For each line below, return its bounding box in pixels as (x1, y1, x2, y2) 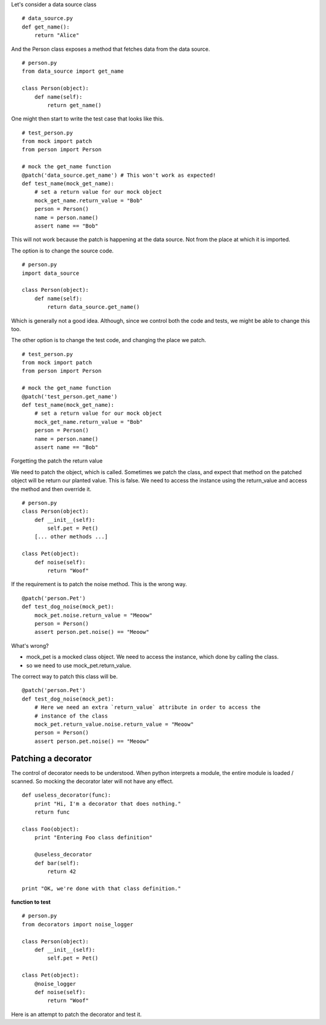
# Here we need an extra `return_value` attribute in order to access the (34, 704, 261, 711)
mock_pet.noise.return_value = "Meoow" (34, 611, 153, 619)
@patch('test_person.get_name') (22, 393, 118, 400)
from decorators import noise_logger (22, 921, 134, 928)
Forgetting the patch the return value (11, 457, 103, 464)
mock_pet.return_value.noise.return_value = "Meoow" (34, 720, 194, 728)
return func (34, 809, 70, 816)
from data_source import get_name (22, 68, 124, 75)
